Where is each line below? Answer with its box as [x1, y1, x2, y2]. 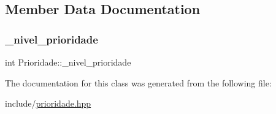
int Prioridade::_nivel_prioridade [5, 56, 131, 68]
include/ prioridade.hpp [5, 97, 91, 110]
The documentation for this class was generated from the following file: [5, 76, 272, 89]
